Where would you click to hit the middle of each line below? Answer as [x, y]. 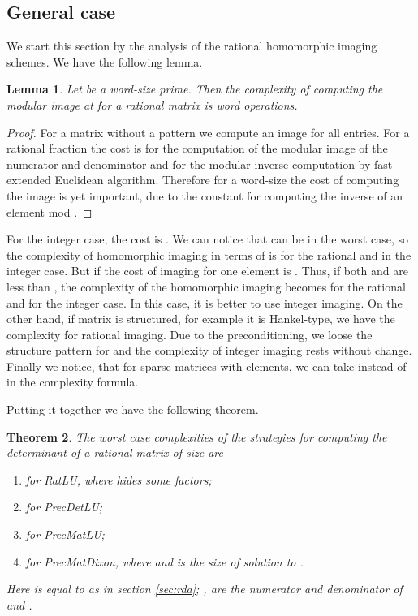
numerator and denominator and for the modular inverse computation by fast [200, 164]
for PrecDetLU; [64, 507]
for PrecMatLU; [65, 534]
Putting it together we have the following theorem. [133, 409]
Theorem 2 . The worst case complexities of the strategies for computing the [197, 436]
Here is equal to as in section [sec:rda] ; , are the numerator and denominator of [205, 589]
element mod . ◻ [50, 211]
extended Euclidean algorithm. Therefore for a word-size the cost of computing [203, 180]
